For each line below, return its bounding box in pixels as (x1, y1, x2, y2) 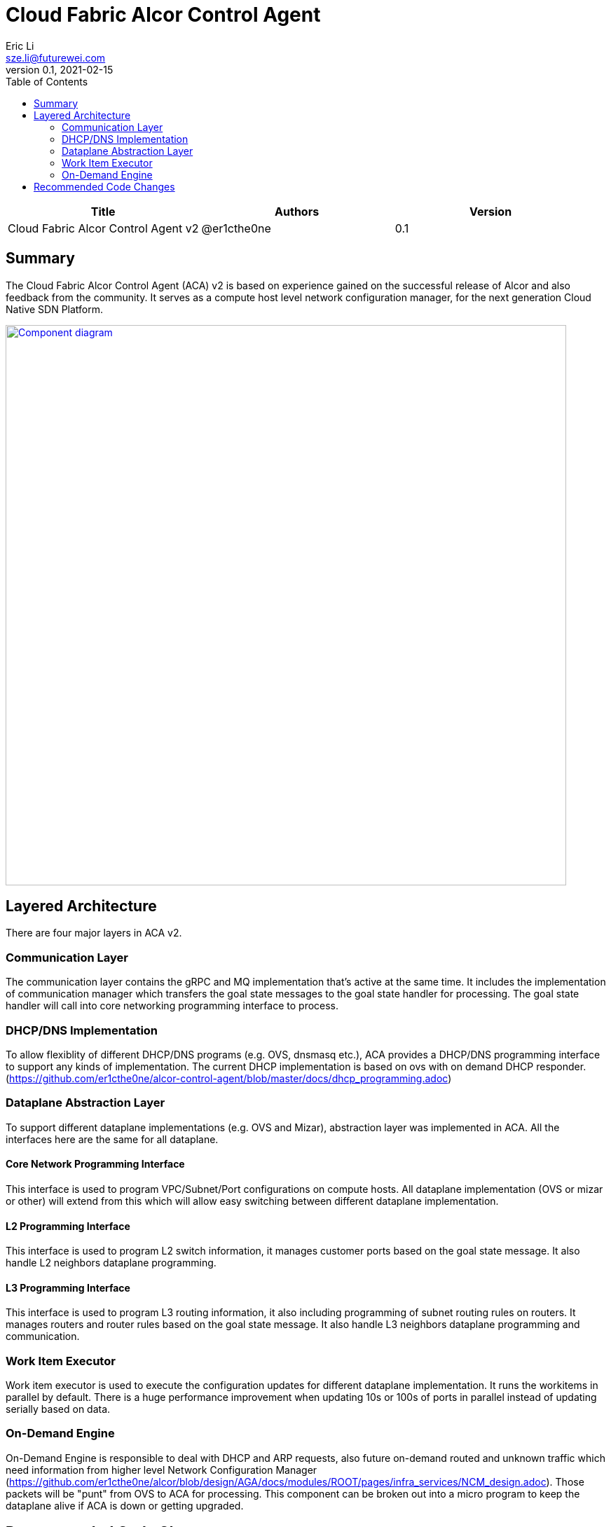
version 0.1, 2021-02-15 (6, 63, 114, 76)
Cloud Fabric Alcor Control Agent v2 (8, 221, 199, 235)
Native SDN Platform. (6, 303, 104, 315)
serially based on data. (6, 1403, 111, 1416)
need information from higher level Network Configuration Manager (6, 1463, 317, 1476)
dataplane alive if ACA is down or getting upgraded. (6, 1499, 244, 1512)
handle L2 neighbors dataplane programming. (6, 1257, 217, 1269)
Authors (275, 204, 320, 219)
